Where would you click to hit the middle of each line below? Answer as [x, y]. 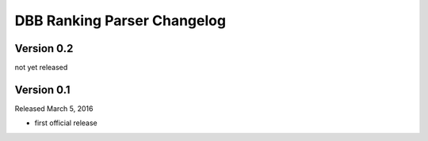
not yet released [41, 68]
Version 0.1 [42, 89]
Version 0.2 [44, 48]
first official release [66, 123]
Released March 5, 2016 [54, 108]
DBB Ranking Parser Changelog [120, 20]
